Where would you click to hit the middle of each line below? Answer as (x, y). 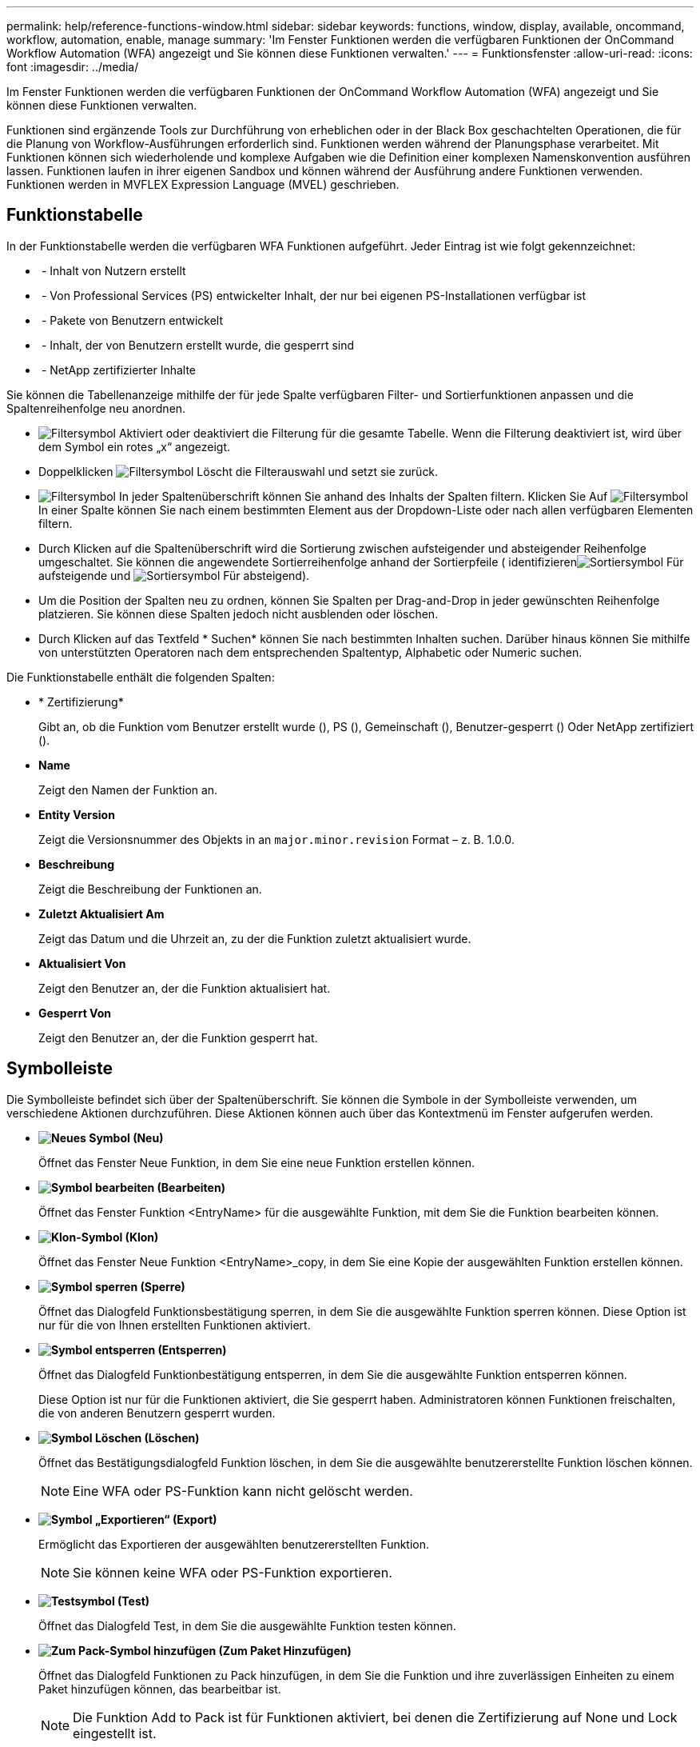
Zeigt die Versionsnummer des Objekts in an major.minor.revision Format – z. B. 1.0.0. (276, 839)
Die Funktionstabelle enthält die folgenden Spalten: (141, 677)
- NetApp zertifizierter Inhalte (119, 370)
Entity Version (77, 814)
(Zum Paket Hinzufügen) (285, 1650)
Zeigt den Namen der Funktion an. (128, 790)
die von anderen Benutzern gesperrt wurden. (157, 1413)
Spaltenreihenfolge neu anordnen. (96, 408)
